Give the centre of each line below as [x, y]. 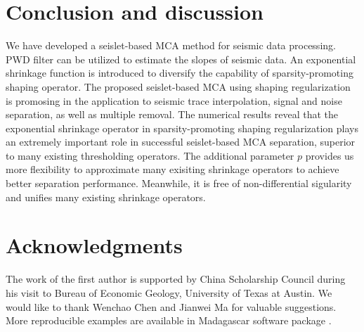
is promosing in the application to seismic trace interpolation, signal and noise [174, 100]
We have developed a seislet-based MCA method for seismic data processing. [171, 45]
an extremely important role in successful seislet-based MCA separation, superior [181, 142]
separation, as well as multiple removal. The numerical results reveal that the [172, 114]
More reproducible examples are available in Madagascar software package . [169, 320]
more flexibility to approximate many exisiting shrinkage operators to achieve [173, 169]
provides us [330, 155]
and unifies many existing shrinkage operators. [106, 197]
